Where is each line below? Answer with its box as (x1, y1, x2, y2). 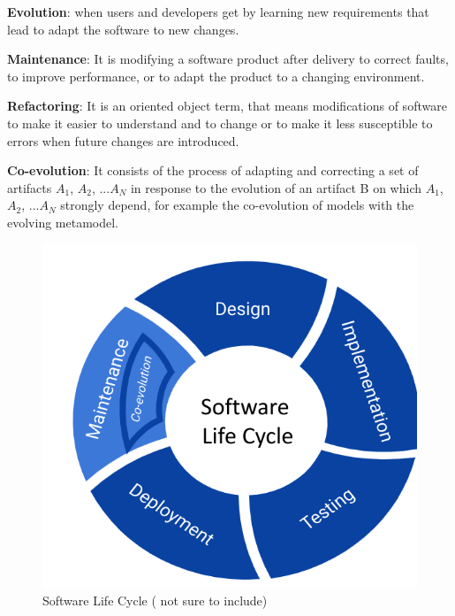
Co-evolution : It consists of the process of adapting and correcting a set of (7, 161, 419, 180)
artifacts (7, 178, 52, 196)
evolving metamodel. (7, 212, 118, 231)
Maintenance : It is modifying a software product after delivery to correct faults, (7, 50, 449, 68)
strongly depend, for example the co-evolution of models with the (60, 196, 414, 214)
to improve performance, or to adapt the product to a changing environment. (7, 66, 425, 85)
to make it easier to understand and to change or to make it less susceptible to (7, 113, 433, 132)
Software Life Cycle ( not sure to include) (42, 591, 268, 610)
